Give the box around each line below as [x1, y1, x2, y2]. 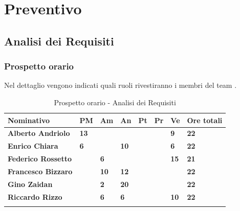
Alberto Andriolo [8, 128, 70, 138]
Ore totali [187, 114, 223, 125]
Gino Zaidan [8, 178, 53, 189]
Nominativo [8, 114, 50, 125]
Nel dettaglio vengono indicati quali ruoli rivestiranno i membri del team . [4, 80, 237, 90]
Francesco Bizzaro [8, 166, 73, 176]
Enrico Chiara [8, 140, 58, 151]
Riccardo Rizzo [8, 191, 62, 202]
